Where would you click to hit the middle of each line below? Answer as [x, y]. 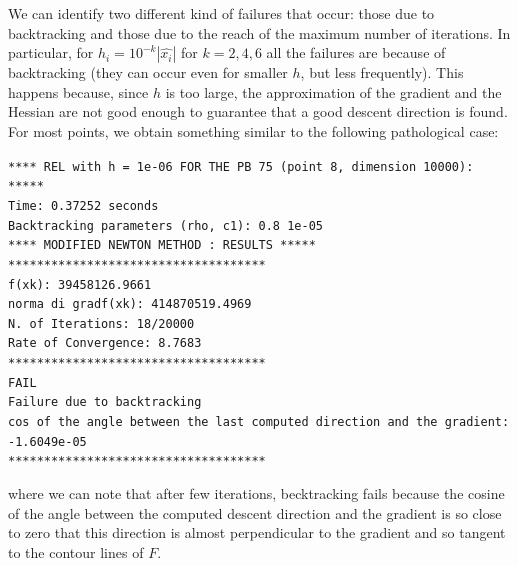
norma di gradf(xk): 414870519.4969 [130, 304]
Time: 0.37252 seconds [83, 205]
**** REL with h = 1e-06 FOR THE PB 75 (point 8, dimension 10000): [241, 166]
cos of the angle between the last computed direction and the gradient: [259, 422]
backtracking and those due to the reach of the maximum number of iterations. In [259, 32]
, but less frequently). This [382, 72]
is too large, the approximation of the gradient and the [333, 91]
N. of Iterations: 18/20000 [101, 323]
